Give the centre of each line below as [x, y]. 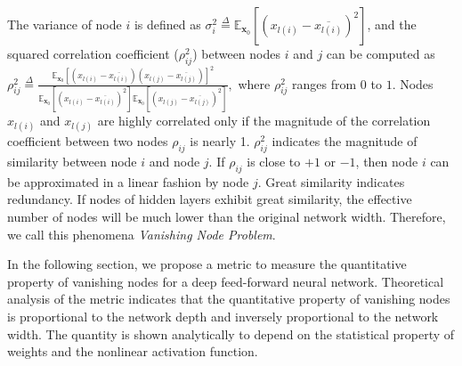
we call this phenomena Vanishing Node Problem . [142, 234]
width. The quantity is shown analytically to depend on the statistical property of [231, 333]
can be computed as [381, 53]
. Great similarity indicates [331, 181]
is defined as [167, 24]
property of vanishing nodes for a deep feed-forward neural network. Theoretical [226, 281]
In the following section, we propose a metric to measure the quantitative [207, 264]
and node [174, 161]
